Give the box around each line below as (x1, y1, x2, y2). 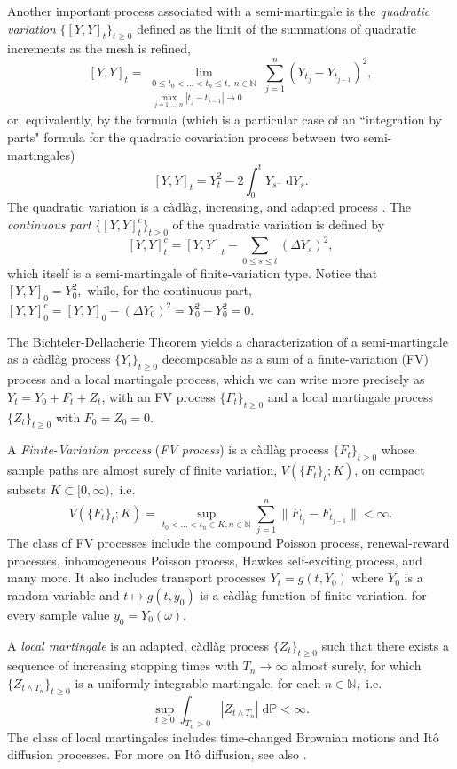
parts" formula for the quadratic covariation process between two (7, 127, 359, 146)
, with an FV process (101, 387, 216, 405)
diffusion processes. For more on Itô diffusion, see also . (7, 745, 307, 764)
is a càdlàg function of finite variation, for (200, 585, 427, 604)
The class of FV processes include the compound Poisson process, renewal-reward (7, 533, 450, 551)
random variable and (7, 585, 120, 604)
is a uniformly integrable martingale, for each (75, 673, 321, 692)
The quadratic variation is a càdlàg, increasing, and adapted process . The (7, 197, 412, 216)
